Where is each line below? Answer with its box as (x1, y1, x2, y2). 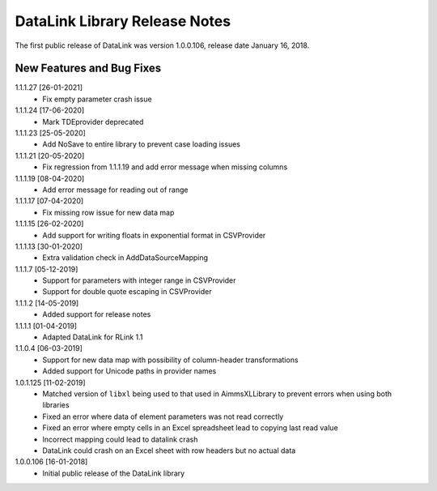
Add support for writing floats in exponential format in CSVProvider (42, 230, 266, 240)
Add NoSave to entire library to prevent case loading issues (42, 139, 240, 149)
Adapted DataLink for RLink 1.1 (42, 332, 143, 342)
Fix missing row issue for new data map (42, 207, 175, 217)
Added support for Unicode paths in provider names (42, 366, 217, 376)
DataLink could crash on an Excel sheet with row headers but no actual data (42, 446, 296, 455)
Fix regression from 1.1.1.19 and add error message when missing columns (42, 162, 288, 172)
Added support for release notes (42, 310, 151, 319)
